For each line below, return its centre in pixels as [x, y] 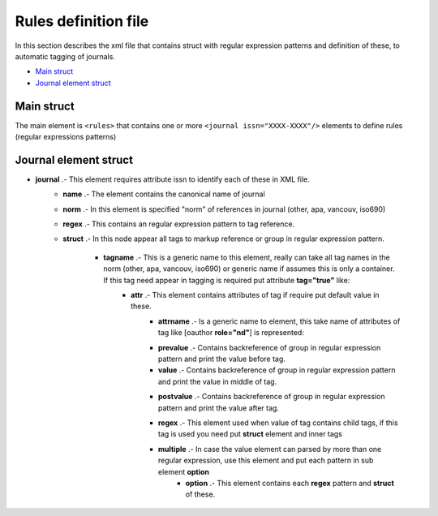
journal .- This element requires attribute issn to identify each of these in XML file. [172, 179]
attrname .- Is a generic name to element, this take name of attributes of [279, 321]
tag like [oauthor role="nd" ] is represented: [231, 333]
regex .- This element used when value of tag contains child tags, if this [278, 423]
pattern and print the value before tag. [222, 359]
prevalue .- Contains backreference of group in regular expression [270, 347]
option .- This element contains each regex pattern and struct [290, 483]
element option [184, 471]
